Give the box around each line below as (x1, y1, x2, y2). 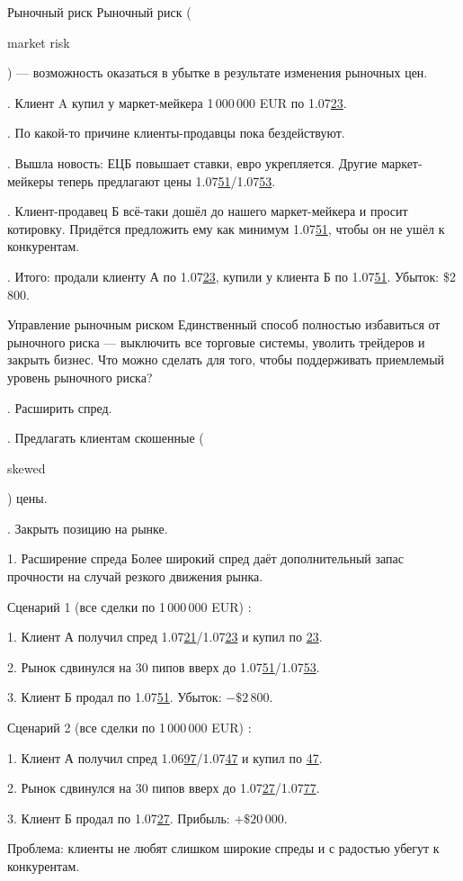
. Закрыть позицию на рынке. (7, 518, 168, 537)
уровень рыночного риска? (7, 367, 153, 386)
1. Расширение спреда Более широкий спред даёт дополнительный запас (7, 549, 404, 568)
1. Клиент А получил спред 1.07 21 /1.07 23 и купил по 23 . (7, 627, 323, 646)
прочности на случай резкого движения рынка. (7, 567, 263, 586)
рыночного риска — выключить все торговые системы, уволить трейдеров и (7, 332, 425, 351)
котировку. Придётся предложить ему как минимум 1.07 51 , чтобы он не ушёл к (7, 219, 445, 238)
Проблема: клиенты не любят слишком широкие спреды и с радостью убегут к (7, 839, 440, 858)
